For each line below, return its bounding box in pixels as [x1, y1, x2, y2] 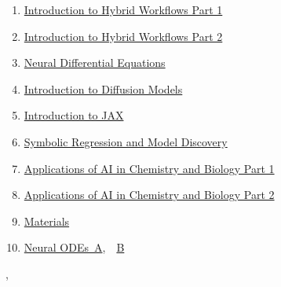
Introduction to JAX [24, 107, 124, 123]
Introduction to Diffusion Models [24, 80, 183, 97]
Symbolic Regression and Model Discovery [24, 133, 228, 149]
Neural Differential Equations [24, 54, 166, 71]
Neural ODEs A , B [24, 239, 125, 256]
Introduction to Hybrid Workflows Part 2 [24, 28, 223, 44]
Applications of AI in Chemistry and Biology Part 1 [24, 160, 275, 176]
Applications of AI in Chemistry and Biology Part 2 [24, 186, 275, 203]
